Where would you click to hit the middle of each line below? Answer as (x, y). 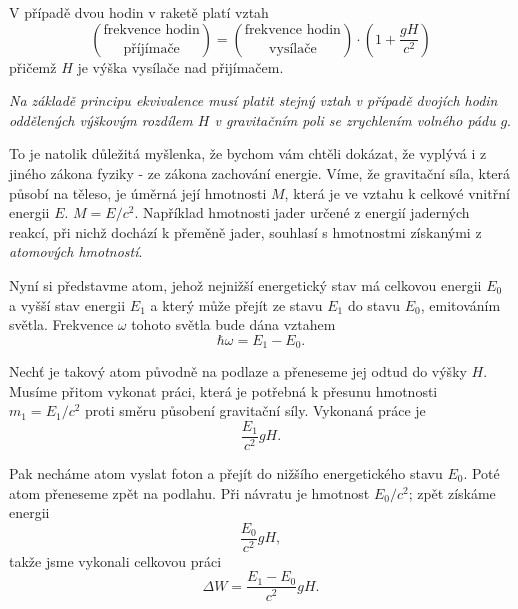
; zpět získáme (452, 492)
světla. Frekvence (61, 324)
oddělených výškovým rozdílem (101, 119)
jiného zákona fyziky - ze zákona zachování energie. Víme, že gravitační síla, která (260, 172)
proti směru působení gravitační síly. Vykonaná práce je (255, 410)
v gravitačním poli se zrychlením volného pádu (355, 119)
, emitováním (460, 304)
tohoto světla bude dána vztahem (233, 324)
